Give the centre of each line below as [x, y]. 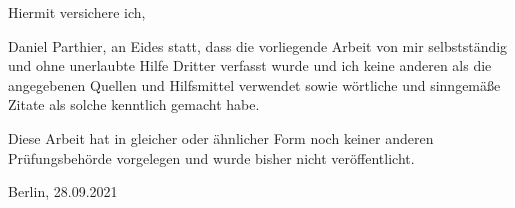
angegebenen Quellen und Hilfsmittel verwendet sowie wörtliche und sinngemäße [254, 84]
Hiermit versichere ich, [77, 12]
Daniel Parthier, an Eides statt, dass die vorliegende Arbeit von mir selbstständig [258, 45]
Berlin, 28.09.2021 [63, 191]
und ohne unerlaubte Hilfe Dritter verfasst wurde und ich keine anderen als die [250, 65]
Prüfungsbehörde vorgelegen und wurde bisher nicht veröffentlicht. [211, 157]
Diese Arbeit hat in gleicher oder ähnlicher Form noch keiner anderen [221, 137]
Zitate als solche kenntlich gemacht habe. [134, 104]
